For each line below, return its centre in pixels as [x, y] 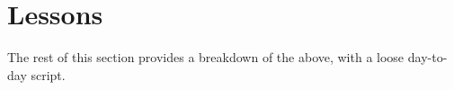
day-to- [427, 57]
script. [48, 74]
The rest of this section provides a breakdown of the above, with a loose [206, 57]
